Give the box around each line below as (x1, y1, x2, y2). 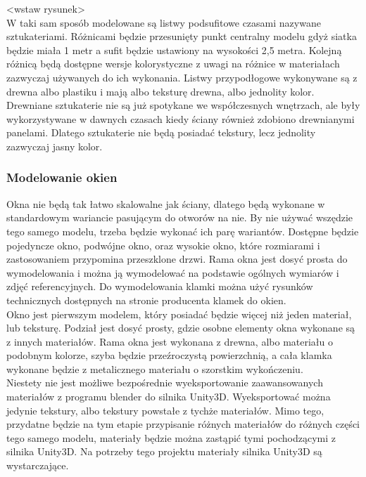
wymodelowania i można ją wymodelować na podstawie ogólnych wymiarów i (6, 265, 339, 280)
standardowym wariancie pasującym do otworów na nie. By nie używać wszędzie (6, 210, 353, 225)
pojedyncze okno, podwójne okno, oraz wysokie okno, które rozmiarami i (6, 237, 320, 252)
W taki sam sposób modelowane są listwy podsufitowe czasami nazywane (6, 15, 321, 30)
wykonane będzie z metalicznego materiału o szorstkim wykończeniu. (6, 361, 303, 376)
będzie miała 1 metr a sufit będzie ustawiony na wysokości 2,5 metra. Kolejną (6, 42, 342, 57)
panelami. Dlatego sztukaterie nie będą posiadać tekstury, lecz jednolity (6, 125, 316, 140)
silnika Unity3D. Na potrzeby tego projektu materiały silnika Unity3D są (6, 444, 322, 459)
